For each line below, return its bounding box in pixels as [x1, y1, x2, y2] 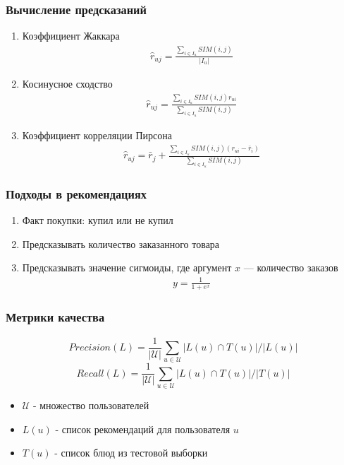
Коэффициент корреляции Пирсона [22, 127, 172, 142]
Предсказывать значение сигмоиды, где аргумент [22, 260, 232, 275]
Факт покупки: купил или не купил [22, 213, 173, 228]
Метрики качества [6, 308, 105, 326]
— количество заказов [243, 260, 338, 275]
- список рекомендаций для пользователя [55, 421, 231, 436]
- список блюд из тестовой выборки [54, 445, 208, 460]
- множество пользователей [32, 398, 149, 413]
